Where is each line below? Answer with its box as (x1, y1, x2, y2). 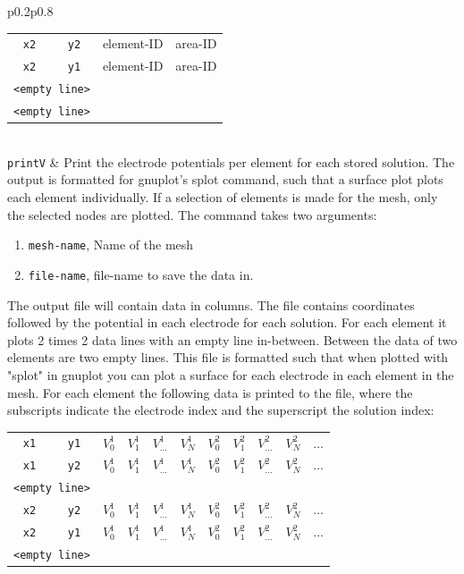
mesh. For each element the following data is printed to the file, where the (7, 383, 413, 401)
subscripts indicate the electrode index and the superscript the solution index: (7, 401, 434, 419)
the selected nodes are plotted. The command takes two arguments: (7, 205, 377, 224)
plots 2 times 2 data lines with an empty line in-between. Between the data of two (7, 330, 458, 349)
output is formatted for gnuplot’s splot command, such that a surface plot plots (7, 170, 443, 189)
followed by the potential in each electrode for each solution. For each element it (7, 313, 447, 332)
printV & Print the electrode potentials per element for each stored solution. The (7, 152, 455, 171)
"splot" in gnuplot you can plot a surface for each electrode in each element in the (7, 365, 454, 384)
